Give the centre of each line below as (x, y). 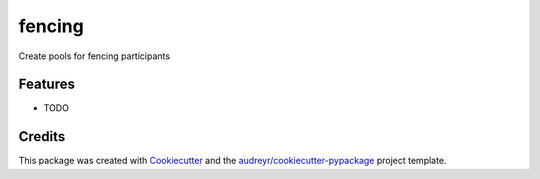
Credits (42, 136)
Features (46, 84)
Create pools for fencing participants (94, 56)
